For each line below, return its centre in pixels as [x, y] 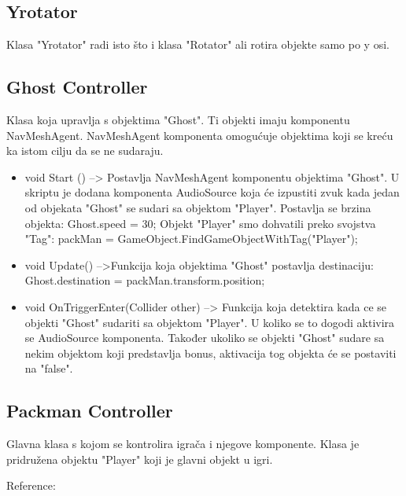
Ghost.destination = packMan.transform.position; [145, 280]
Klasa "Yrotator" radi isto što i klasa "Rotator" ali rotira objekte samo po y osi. [198, 44]
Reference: [31, 485]
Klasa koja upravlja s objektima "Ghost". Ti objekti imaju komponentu [178, 119]
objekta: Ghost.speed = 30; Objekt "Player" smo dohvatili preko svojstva [200, 223]
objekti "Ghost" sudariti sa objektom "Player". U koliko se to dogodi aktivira [210, 322]
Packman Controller [90, 411]
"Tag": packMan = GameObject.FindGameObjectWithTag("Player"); [191, 239]
